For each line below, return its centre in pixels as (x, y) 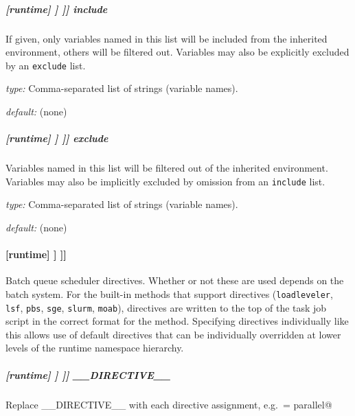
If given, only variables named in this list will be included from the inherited (167, 38)
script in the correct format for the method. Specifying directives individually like (177, 321)
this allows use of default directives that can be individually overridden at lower (173, 334)
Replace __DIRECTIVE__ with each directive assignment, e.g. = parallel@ (169, 404)
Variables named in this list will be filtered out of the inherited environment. (167, 168)
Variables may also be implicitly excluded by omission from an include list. (165, 181)
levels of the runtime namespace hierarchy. (95, 348)
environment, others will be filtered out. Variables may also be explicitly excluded (177, 52)
